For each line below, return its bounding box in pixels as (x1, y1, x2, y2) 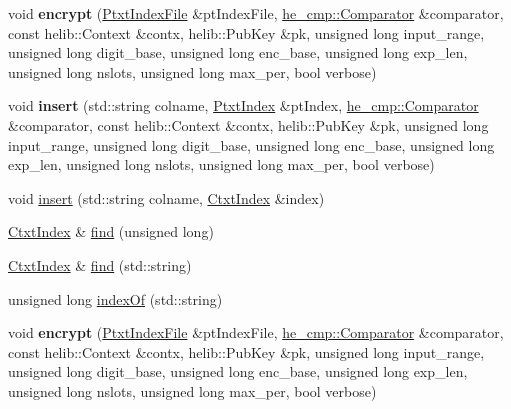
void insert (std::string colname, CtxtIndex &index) (8, 187, 325, 208)
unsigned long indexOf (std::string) (8, 288, 223, 309)
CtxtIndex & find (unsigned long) (8, 221, 214, 242)
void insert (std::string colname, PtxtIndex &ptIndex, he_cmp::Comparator (8, 95, 479, 116)
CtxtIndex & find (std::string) (8, 254, 192, 275)
